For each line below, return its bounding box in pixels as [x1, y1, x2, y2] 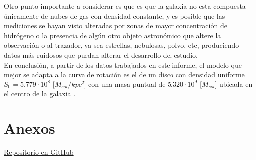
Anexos [4, 118, 55, 138]
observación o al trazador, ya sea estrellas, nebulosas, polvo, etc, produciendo [4, 40, 239, 50]
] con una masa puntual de [84, 79, 166, 89]
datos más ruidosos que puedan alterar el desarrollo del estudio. [4, 49, 198, 60]
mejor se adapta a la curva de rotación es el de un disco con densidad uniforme [4, 69, 245, 80]
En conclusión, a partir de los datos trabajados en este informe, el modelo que [4, 59, 242, 70]
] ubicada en [215, 79, 253, 89]
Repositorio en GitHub [4, 147, 74, 157]
